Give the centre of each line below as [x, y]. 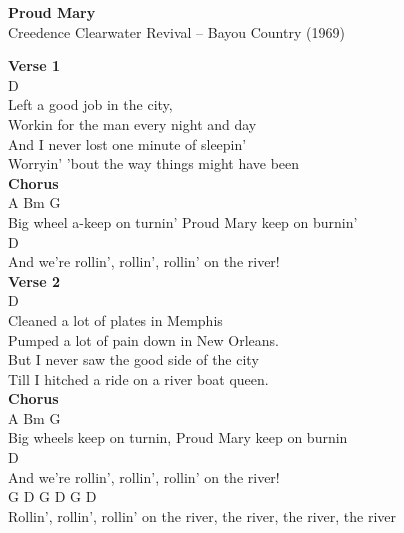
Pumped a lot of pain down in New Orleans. [143, 339]
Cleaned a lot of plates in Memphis [115, 319]
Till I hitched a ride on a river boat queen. [138, 378]
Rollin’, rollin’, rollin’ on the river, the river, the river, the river [202, 515]
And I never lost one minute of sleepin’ [127, 143]
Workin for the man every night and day [132, 123]
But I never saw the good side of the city [133, 359]
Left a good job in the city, [90, 104]
